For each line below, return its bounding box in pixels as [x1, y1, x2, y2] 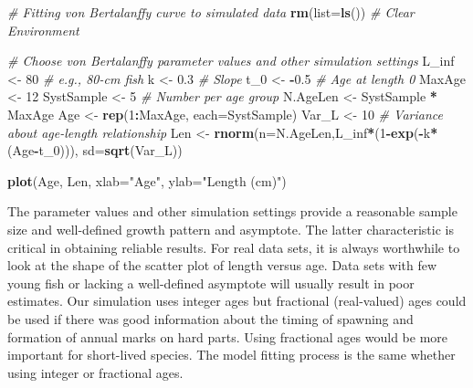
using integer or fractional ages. [7, 362, 184, 382]
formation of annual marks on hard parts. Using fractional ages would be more [7, 327, 448, 346]
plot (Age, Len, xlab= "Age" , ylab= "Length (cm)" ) [7, 171, 287, 190]
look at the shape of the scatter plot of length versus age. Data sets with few [7, 256, 437, 275]
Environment [7, 20, 79, 39]
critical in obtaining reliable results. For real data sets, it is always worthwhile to [7, 237, 460, 257]
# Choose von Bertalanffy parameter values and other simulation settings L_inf [7, 51, 455, 70]
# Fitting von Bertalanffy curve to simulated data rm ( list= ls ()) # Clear [7, 3, 415, 21]
